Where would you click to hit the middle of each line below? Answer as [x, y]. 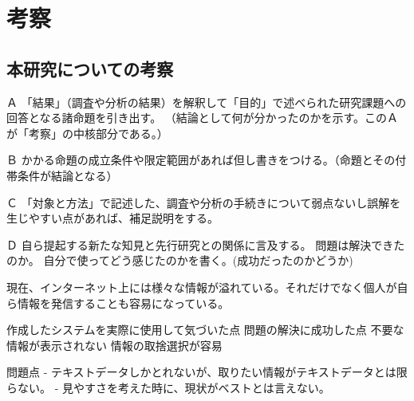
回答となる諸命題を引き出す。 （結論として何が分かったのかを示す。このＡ [203, 118]
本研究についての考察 [90, 68]
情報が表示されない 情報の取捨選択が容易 [114, 345]
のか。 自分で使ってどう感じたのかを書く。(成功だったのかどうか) [180, 260]
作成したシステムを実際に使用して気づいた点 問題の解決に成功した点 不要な [205, 330]
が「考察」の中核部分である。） [87, 133]
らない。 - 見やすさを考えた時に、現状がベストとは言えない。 [168, 387]
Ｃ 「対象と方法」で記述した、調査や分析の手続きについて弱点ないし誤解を [204, 202]
